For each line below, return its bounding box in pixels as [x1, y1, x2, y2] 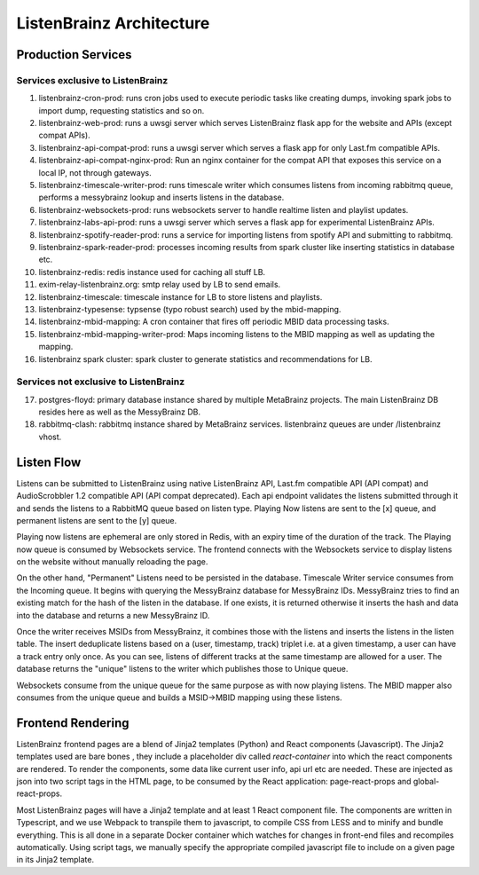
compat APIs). [38, 130, 90, 141]
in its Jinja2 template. [16, 855, 95, 865]
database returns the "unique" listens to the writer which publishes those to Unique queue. [16, 664, 349, 674]
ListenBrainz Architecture [16, 13, 210, 33]
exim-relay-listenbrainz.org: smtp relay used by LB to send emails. [38, 280, 281, 290]
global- [412, 776, 440, 787]
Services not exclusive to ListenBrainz [16, 375, 185, 388]
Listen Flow [16, 454, 82, 469]
